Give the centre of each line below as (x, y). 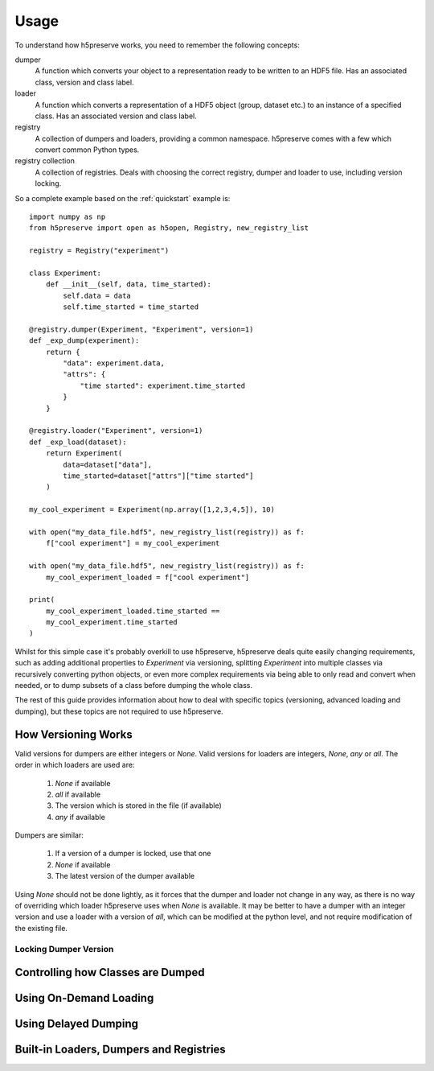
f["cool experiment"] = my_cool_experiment (133, 544)
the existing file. (41, 928)
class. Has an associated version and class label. (116, 116)
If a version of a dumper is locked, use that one (133, 854)
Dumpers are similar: (49, 835)
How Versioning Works (74, 734)
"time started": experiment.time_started (162, 385)
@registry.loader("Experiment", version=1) (116, 431)
